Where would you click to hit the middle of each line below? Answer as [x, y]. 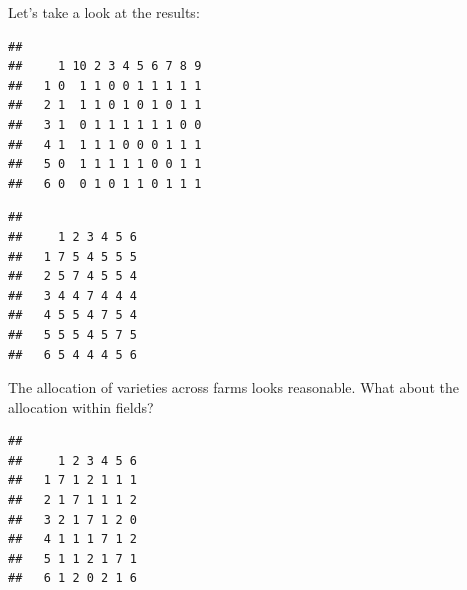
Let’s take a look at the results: [104, 12]
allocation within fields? [81, 406]
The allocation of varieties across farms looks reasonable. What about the [233, 387]
